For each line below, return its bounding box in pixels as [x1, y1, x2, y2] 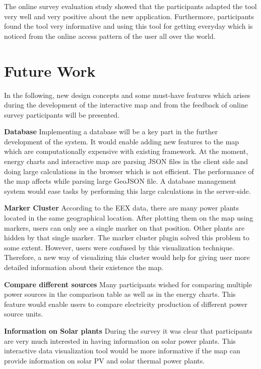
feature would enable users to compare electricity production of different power [4, 298, 248, 309]
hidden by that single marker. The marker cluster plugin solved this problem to [4, 232, 249, 243]
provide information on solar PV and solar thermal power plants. [4, 355, 205, 365]
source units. [4, 308, 43, 319]
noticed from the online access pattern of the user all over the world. [4, 30, 216, 41]
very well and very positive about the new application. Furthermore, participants [4, 11, 254, 21]
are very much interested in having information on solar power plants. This [4, 335, 236, 346]
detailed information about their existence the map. [4, 262, 164, 272]
